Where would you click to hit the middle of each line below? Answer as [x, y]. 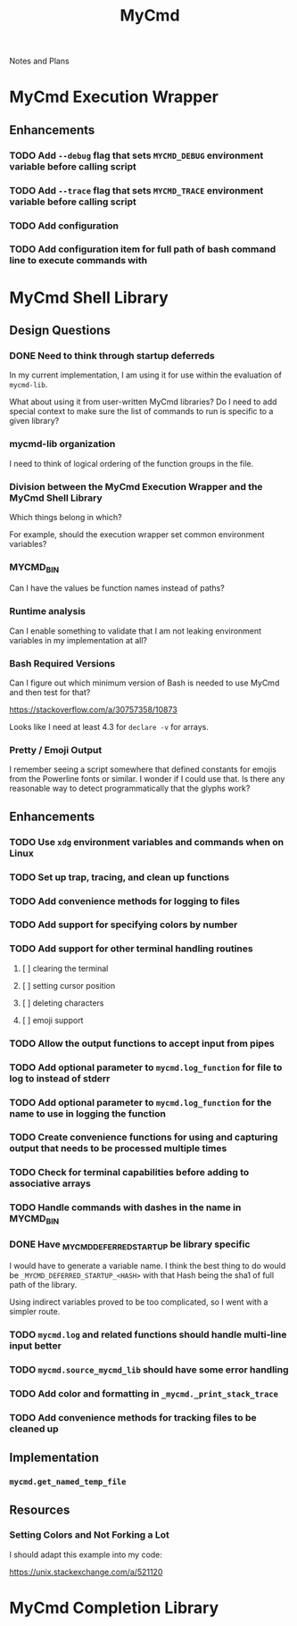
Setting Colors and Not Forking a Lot [89, 1535]
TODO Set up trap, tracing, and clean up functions [120, 877]
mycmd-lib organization [62, 444]
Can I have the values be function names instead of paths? [117, 588]
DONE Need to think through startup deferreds [112, 355]
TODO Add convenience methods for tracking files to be [133, 1417]
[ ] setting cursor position [69, 985]
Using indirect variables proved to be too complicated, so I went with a [139, 1302]
